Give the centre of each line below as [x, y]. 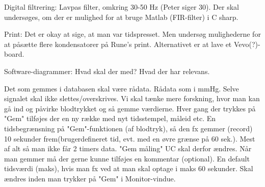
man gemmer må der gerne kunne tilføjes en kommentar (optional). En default [127, 158]
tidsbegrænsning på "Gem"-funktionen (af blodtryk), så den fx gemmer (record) [128, 128]
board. [14, 54]
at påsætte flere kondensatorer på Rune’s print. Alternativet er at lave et [118, 44]
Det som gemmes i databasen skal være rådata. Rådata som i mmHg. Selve [122, 88]
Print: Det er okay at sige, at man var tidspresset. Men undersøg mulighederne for [132, 34]
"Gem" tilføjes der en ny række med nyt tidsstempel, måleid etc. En [110, 118]
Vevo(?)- [247, 44]
